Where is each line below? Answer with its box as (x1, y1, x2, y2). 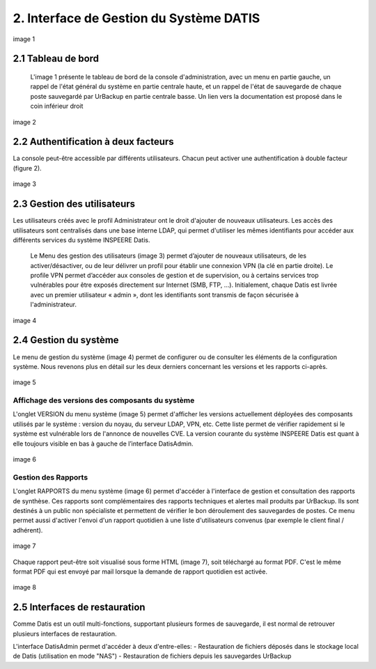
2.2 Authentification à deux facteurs (13, 136, 174, 148)
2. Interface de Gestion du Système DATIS (13, 10, 260, 26)
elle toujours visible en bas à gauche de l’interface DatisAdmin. (13, 439, 194, 448)
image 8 (13, 583, 36, 592)
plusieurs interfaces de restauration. (13, 629, 117, 638)
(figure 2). (13, 164, 42, 172)
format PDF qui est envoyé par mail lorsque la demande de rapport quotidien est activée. (13, 567, 268, 576)
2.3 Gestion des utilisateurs (13, 198, 136, 210)
